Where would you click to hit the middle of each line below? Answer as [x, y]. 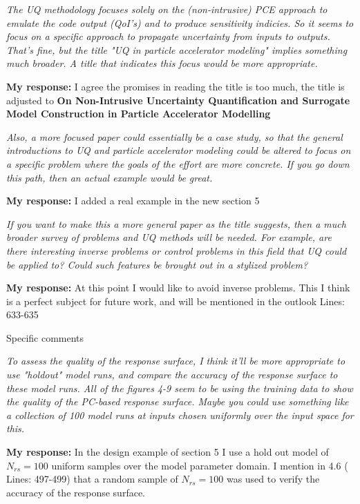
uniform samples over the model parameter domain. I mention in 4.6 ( [200, 465]
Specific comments [45, 337]
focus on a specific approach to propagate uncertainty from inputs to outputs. [168, 36]
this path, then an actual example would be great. [110, 177]
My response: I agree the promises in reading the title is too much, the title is [176, 86]
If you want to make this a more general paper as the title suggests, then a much [176, 223]
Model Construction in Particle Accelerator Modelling [139, 114]
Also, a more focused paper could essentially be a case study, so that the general [174, 136]
